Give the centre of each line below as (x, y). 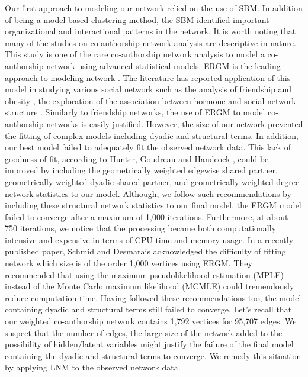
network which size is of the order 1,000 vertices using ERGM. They (129, 263)
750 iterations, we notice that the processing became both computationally (141, 228)
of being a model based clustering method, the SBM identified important (137, 19)
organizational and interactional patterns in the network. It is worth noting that (150, 31)
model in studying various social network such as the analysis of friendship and (148, 89)
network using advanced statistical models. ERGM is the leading (163, 65)
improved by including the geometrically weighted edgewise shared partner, (141, 170)
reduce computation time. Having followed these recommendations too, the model (153, 297)
